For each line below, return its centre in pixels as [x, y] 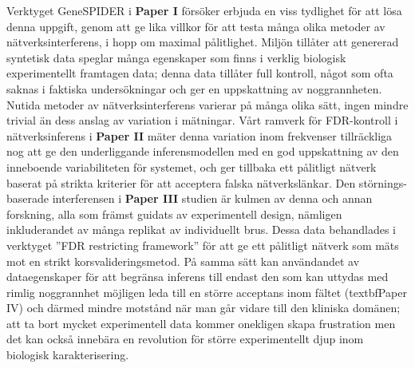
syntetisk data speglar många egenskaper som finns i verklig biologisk [176, 57]
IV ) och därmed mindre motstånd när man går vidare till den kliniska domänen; [204, 308]
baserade [28, 198]
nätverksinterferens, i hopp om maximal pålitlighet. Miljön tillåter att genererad [203, 42]
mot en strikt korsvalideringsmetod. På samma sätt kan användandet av [183, 261]
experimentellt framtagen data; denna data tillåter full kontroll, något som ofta [200, 73]
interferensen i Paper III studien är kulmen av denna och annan [212, 198]
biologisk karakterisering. [68, 355]
